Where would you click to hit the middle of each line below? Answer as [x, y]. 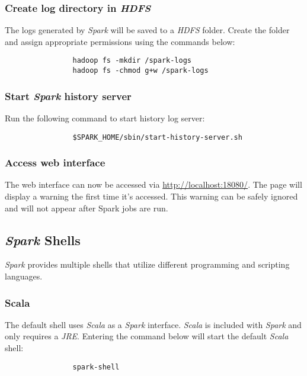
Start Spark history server [68, 96]
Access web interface [55, 163]
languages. [24, 276]
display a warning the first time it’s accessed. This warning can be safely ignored [151, 196]
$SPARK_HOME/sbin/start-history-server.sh [157, 137]
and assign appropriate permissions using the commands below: [120, 41]
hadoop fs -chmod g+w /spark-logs [140, 71]
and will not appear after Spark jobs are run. [87, 208]
